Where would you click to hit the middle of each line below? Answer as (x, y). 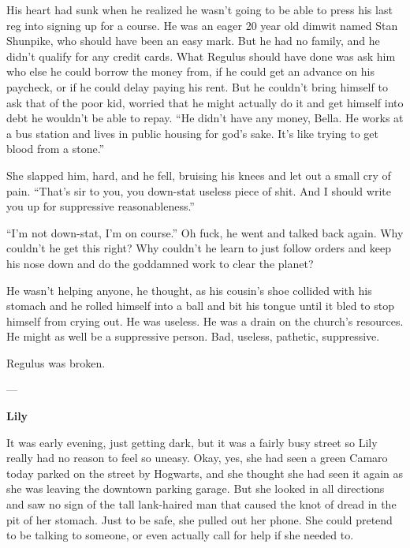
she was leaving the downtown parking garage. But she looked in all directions (196, 488)
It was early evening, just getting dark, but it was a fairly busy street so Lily (192, 442)
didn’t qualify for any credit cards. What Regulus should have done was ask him (201, 56)
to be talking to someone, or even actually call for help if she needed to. (180, 535)
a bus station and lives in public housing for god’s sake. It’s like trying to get (192, 133)
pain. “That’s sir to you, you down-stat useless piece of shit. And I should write (199, 190)
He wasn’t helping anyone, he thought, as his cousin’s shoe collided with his (189, 290)
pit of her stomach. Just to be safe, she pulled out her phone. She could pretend (199, 519)
